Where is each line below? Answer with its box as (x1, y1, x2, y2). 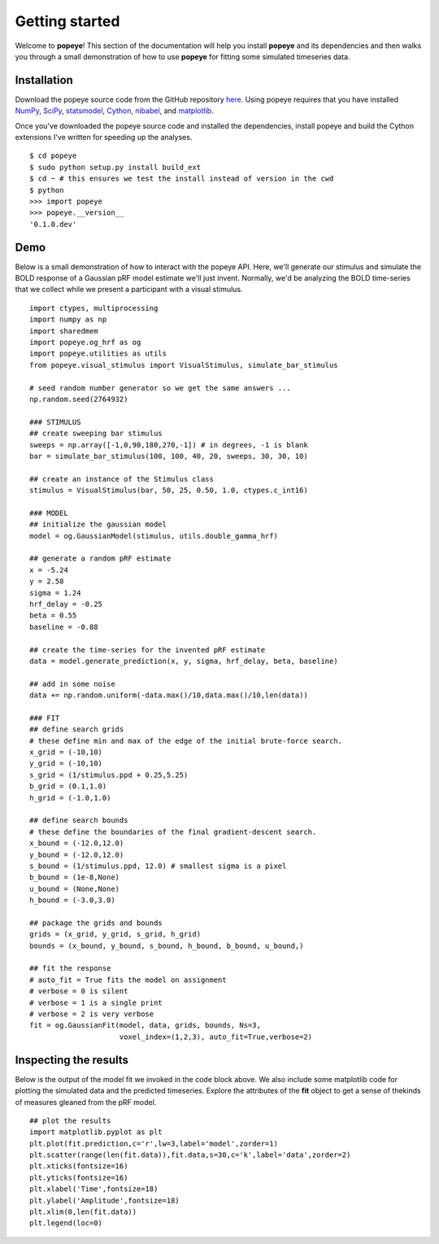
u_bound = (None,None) (29, 884, 120, 893)
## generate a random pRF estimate (29, 554, 172, 563)
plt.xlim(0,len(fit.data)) (29, 1207, 137, 1216)
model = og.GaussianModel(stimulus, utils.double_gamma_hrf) (29, 531, 278, 540)
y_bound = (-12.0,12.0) (29, 850, 124, 859)
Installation (15, 73, 73, 87)
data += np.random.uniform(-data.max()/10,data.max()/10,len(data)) (29, 691, 308, 700)
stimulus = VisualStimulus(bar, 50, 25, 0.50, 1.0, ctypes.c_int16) (29, 486, 308, 495)
